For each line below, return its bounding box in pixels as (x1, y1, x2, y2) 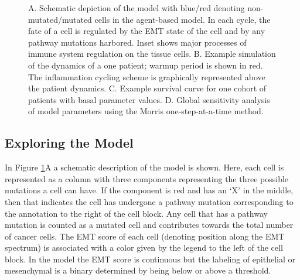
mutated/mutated (28, 13, 92, 25)
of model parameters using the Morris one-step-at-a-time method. (28, 105, 264, 117)
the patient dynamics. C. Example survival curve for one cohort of (28, 82, 267, 94)
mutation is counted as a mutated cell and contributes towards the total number (5, 218, 294, 231)
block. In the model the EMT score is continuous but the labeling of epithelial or (5, 252, 295, 265)
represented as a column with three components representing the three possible (5, 172, 289, 185)
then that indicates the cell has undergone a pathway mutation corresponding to (5, 195, 294, 207)
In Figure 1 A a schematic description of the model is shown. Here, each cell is (5, 161, 284, 173)
